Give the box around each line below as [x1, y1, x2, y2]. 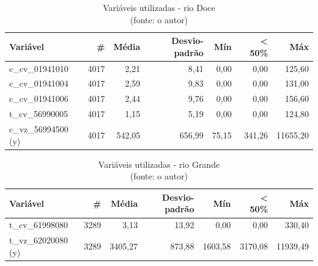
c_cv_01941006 [9, 92, 68, 105]
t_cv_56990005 [9, 107, 68, 120]
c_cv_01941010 [9, 62, 68, 74]
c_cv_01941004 [9, 77, 68, 90]
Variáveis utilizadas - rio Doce [103, 1, 215, 13]
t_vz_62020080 [9, 234, 68, 246]
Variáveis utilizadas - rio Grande [98, 157, 220, 170]
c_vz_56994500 [9, 123, 68, 135]
